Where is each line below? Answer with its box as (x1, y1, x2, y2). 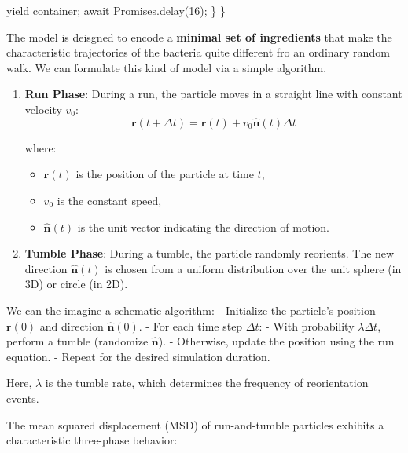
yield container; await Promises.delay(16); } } (6, 2, 226, 18)
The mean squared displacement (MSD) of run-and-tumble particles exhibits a (6, 416, 384, 433)
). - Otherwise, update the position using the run (158, 333, 395, 349)
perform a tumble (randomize (6, 333, 149, 349)
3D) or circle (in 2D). (24, 276, 128, 292)
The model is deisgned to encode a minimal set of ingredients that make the (6, 28, 392, 45)
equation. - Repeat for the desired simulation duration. (6, 348, 270, 364)
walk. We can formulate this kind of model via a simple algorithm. (6, 59, 327, 75)
